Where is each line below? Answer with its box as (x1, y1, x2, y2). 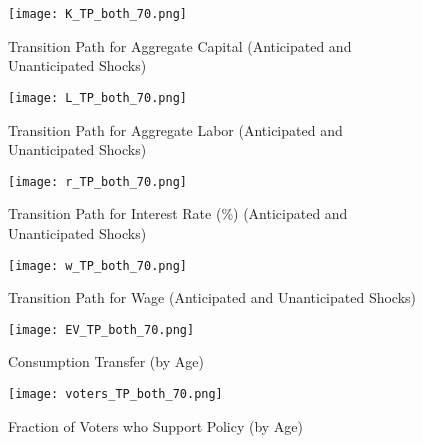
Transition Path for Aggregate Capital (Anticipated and (8, 35, 352, 56)
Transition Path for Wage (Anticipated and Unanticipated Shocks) (8, 287, 417, 308)
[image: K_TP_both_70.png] (8, 7, 187, 21)
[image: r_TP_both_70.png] (8, 174, 187, 189)
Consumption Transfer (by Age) (8, 351, 204, 372)
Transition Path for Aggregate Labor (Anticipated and (8, 119, 343, 140)
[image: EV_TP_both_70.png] (8, 322, 195, 337)
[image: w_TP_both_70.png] (8, 258, 187, 273)
